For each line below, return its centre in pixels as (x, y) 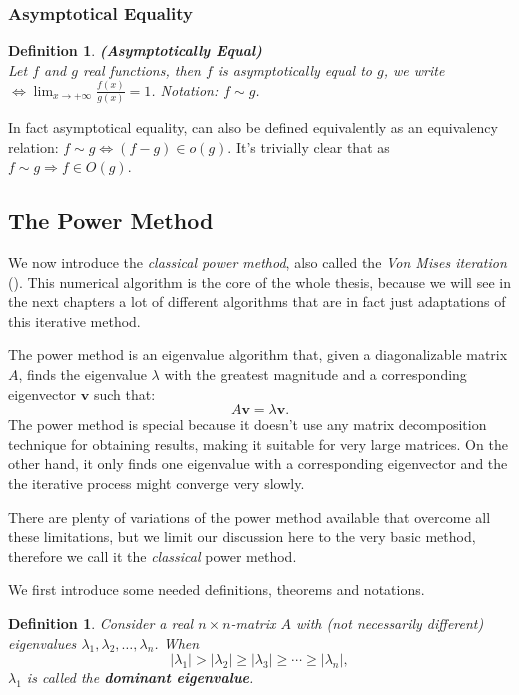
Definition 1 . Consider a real (101, 622)
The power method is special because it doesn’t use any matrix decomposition (247, 424)
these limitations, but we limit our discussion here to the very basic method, (242, 536)
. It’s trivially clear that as (308, 146)
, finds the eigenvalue (82, 373)
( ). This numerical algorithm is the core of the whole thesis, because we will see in (259, 281)
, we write (414, 69)
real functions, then (141, 69)
